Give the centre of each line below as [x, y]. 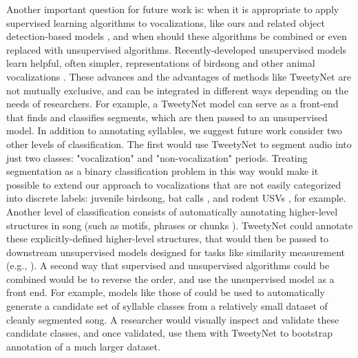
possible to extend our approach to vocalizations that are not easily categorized [174, 184]
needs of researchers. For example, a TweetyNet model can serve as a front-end [172, 104]
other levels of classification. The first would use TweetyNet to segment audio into [179, 144]
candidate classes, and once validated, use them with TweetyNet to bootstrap [170, 333]
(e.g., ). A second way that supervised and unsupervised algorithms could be [168, 265]
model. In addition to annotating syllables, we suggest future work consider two [174, 130]
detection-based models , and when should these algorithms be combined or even [177, 36]
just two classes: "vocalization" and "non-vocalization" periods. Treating [157, 157]
